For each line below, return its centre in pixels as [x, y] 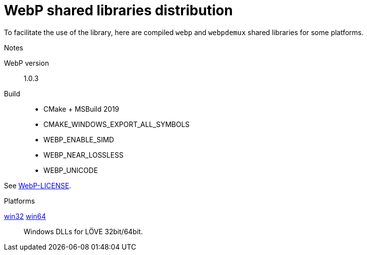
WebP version [27, 63]
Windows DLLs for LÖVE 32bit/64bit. [83, 231]
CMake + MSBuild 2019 [81, 109]
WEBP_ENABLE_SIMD [79, 139]
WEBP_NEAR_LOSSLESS [84, 155]
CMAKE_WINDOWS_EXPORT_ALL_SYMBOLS [117, 124]
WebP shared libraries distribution [118, 10]
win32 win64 [25, 216]
